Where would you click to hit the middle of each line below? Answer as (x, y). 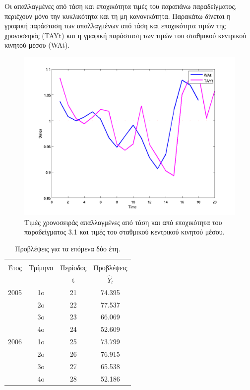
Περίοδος (73, 267)
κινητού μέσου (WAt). (37, 45)
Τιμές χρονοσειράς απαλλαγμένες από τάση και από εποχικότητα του (123, 222)
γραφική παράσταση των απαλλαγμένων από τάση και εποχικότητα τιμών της (115, 26)
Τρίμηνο (41, 267)
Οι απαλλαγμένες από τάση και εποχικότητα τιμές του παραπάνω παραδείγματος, (121, 6)
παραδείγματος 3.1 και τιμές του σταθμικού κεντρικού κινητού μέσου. (125, 232)
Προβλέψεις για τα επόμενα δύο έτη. (68, 248)
